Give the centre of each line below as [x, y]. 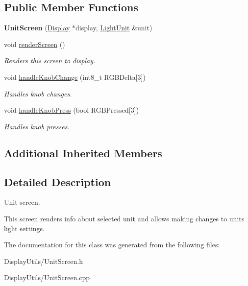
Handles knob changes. [38, 93]
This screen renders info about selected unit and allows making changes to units [124, 218]
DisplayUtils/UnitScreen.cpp [47, 277]
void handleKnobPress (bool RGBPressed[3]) [72, 110]
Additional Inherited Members [83, 153]
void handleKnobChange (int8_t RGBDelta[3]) [75, 77]
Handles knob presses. [37, 126]
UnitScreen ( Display [37, 28]
